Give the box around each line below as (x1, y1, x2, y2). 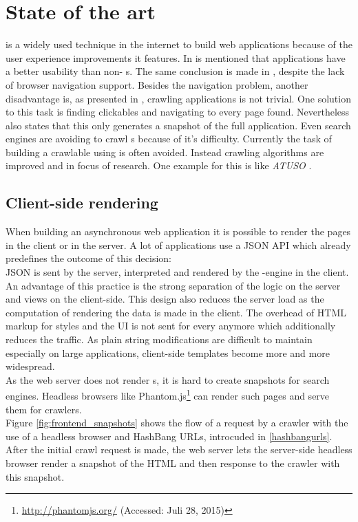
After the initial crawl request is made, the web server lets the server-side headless (6, 442, 352, 457)
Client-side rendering (6, 192, 158, 213)
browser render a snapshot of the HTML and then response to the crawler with (6, 456, 340, 470)
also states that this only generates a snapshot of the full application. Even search (6, 118, 351, 132)
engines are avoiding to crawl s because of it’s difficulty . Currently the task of (6, 131, 332, 146)
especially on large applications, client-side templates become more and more (6, 345, 330, 360)
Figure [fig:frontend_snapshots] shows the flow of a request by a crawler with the (6, 415, 348, 430)
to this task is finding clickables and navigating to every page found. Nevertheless (6, 105, 350, 119)
